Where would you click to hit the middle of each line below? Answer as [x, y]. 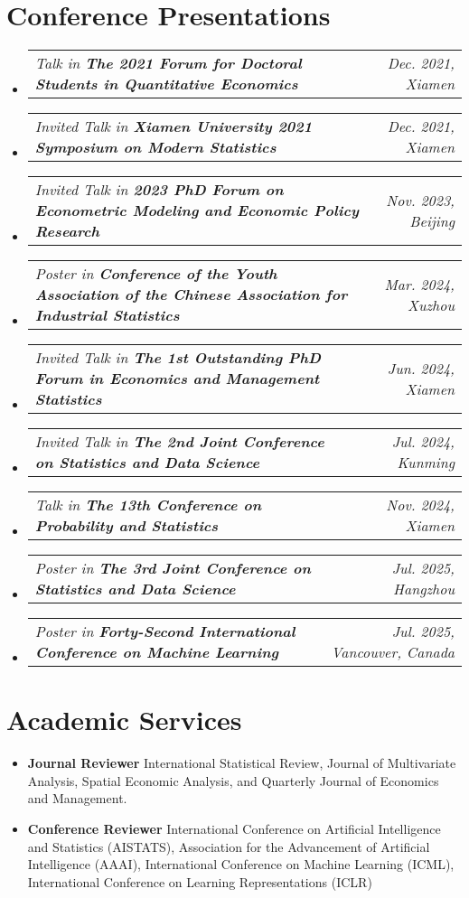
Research [67, 231]
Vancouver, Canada [393, 652]
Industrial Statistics [107, 315]
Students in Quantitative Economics [166, 84]
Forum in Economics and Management [177, 379]
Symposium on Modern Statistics [155, 147]
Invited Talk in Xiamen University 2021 [174, 126]
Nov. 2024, [420, 505]
